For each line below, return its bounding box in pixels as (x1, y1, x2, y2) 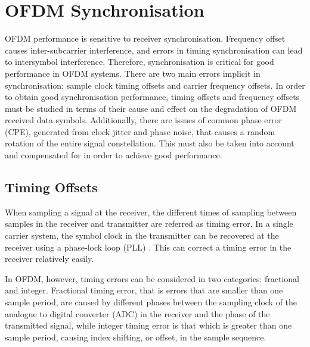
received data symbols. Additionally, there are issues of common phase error (5, 114, 283, 126)
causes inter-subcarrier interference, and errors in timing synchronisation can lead (5, 43, 303, 56)
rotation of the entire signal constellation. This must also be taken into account (5, 137, 294, 149)
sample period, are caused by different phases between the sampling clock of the (5, 296, 297, 308)
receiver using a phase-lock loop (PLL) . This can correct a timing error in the (5, 240, 292, 253)
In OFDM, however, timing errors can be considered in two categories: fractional (5, 272, 299, 285)
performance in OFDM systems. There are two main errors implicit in (5, 67, 261, 79)
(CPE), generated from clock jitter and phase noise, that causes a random (5, 125, 275, 137)
